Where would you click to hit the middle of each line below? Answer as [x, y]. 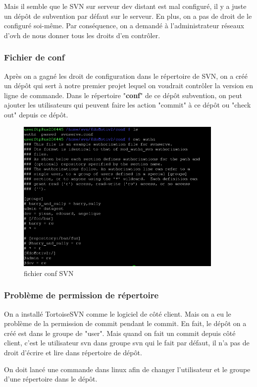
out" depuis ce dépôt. [36, 114]
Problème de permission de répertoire [81, 295]
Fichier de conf [34, 57]
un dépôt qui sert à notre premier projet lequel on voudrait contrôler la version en [128, 85]
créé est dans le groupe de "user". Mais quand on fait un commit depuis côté [120, 333]
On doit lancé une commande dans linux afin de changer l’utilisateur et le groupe [127, 369]
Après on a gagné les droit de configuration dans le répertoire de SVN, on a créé [126, 76]
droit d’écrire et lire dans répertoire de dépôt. [73, 352]
